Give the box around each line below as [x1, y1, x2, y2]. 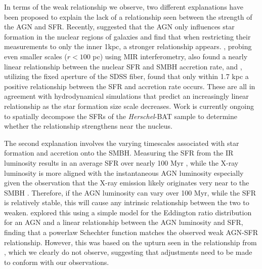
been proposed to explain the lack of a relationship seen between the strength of [4, 11, 252, 22]
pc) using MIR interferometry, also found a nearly [93, 51, 248, 61]
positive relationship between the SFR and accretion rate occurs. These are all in [4, 81, 255, 91]
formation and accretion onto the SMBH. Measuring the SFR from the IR [4, 147, 234, 158]
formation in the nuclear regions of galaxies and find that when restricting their [4, 31, 251, 42]
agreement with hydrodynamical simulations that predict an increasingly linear [4, 91, 249, 101]
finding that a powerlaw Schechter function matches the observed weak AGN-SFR [4, 227, 258, 238]
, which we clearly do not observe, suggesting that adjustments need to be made [4, 247, 252, 257]
